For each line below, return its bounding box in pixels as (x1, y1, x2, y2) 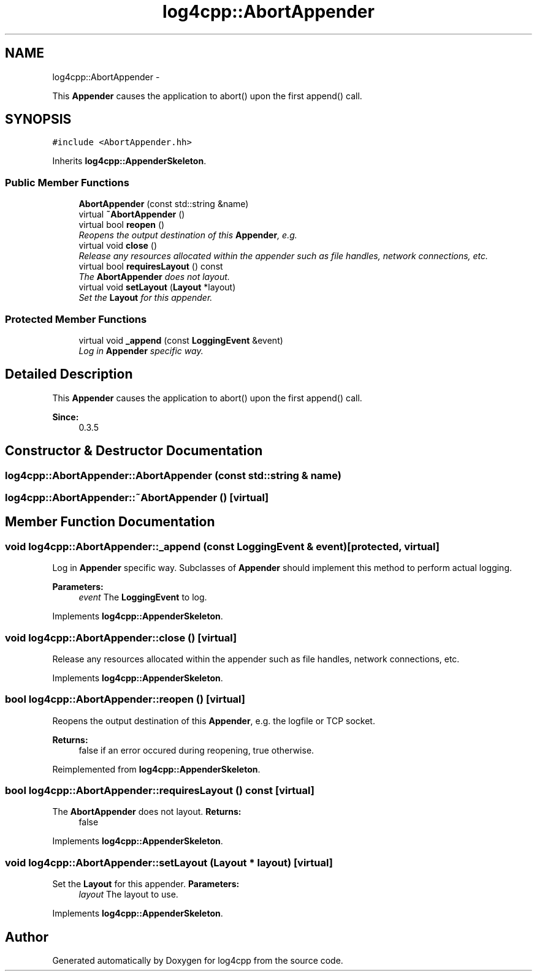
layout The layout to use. (78, 889, 178, 900)
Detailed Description (5, 366, 133, 382)
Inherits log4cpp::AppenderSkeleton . (52, 156, 207, 167)
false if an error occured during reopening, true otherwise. (78, 744, 314, 755)
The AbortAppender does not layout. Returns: (52, 806, 242, 817)
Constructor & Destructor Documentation (5, 443, 263, 459)
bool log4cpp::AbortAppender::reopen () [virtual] (5, 693, 246, 706)
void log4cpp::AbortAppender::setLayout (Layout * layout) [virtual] (5, 856, 333, 869)
